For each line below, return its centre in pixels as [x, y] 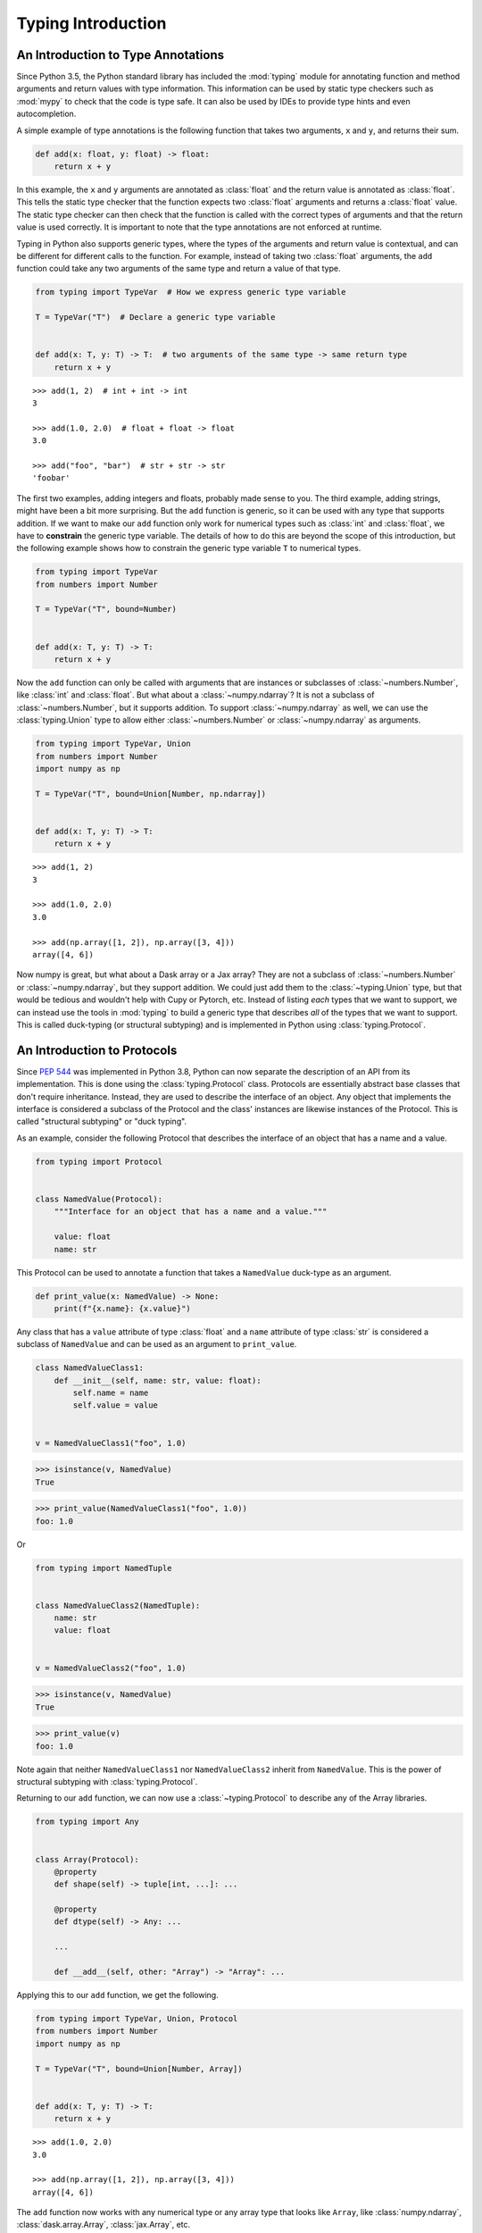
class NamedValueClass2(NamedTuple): [118, 1605]
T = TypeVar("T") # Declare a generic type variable [155, 318]
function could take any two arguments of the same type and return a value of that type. [179, 269]
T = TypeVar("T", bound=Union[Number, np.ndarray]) [151, 794]
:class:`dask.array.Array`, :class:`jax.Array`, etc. [104, 2225]
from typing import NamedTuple [104, 1568]
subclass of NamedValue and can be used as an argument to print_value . [157, 1344]
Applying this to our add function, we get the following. [117, 1995]
